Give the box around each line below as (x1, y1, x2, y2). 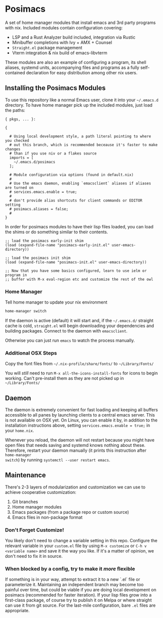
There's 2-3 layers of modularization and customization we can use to (5, 484, 146, 490)
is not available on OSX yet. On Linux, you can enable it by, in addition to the (5, 417, 158, 423)
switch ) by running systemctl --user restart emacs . (5, 457, 110, 463)
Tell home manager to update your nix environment (5, 299, 108, 305)
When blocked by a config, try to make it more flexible (5, 566, 135, 573)
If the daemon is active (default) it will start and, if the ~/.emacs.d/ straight (5, 317, 154, 323)
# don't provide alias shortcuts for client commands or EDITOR (9, 198, 143, 203)
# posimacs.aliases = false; (9, 206, 69, 211)
